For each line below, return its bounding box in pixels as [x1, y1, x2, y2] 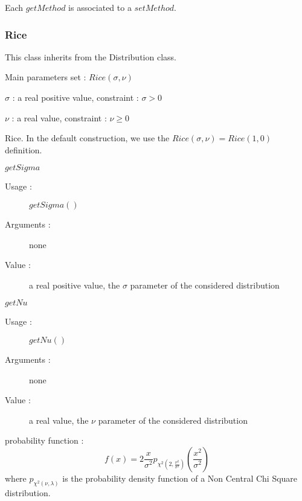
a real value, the [29, 413, 89, 426]
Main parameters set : [5, 71, 86, 83]
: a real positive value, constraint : [12, 91, 139, 103]
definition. [5, 143, 42, 156]
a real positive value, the [29, 278, 120, 291]
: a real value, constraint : [11, 111, 107, 124]
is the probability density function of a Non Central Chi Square [62, 471, 298, 484]
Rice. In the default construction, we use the [5, 132, 170, 144]
